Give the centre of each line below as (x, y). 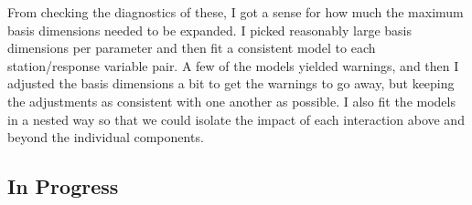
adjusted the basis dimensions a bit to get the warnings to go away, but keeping (231, 83)
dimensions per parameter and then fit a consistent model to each (192, 48)
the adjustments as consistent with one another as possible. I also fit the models (231, 101)
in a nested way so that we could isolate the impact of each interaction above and (236, 119)
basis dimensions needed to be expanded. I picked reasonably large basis (209, 30)
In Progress (63, 186)
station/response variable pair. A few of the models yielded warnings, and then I (233, 65)
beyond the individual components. (106, 137)
